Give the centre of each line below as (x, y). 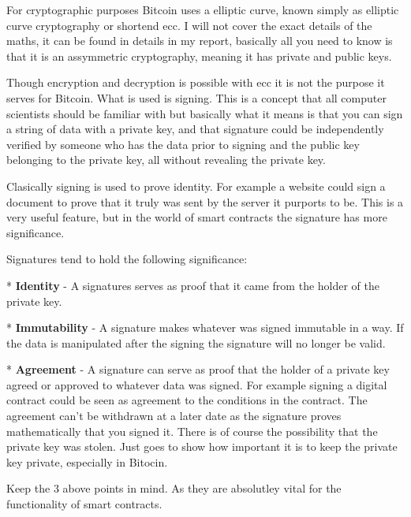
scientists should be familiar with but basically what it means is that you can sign (205, 113)
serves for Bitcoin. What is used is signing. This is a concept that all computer (196, 97)
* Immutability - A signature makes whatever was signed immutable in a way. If (205, 327)
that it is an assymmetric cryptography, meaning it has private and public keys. (199, 56)
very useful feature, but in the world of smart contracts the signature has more (197, 217)
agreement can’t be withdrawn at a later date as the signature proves (174, 416)
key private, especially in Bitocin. (87, 461)
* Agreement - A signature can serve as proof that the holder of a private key (198, 369)
